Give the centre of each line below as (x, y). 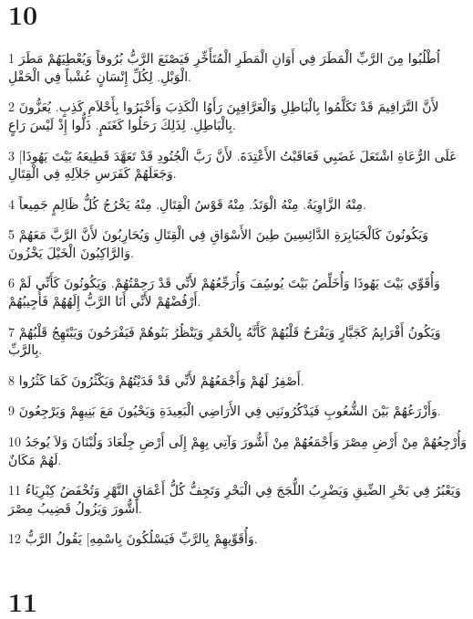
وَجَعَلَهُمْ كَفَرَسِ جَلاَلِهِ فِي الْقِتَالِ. (93, 173)
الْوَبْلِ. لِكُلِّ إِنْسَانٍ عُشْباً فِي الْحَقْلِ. (100, 75)
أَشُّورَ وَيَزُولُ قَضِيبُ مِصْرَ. (75, 507)
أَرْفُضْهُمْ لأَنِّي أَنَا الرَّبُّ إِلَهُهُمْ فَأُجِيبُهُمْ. (105, 301)
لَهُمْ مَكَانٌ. (35, 459)
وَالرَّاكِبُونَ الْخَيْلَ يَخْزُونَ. (71, 252)
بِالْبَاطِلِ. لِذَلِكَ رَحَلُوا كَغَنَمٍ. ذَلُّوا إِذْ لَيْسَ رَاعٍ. (122, 124)
